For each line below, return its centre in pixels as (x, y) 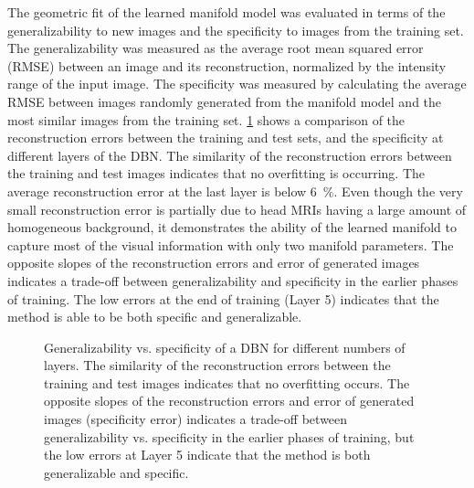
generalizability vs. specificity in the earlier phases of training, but (229, 436)
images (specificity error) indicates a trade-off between (196, 419)
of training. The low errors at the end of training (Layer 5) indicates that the (223, 298)
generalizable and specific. (116, 472)
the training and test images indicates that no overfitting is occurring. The (216, 173)
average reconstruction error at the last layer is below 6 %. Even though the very (235, 191)
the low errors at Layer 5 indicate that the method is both (207, 455)
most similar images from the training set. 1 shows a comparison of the (206, 119)
